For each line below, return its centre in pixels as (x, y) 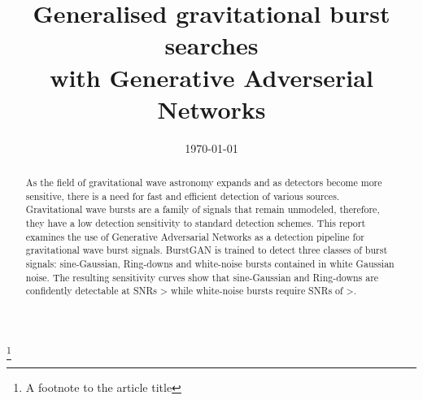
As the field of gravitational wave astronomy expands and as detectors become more (204, 183)
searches (211, 45)
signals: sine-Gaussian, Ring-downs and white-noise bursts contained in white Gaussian (210, 264)
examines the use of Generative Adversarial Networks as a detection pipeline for (195, 236)
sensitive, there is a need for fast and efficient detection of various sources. (183, 196)
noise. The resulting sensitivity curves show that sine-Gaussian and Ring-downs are (202, 277)
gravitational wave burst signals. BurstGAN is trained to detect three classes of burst (207, 250)
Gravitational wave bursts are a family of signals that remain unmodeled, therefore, (203, 209)
